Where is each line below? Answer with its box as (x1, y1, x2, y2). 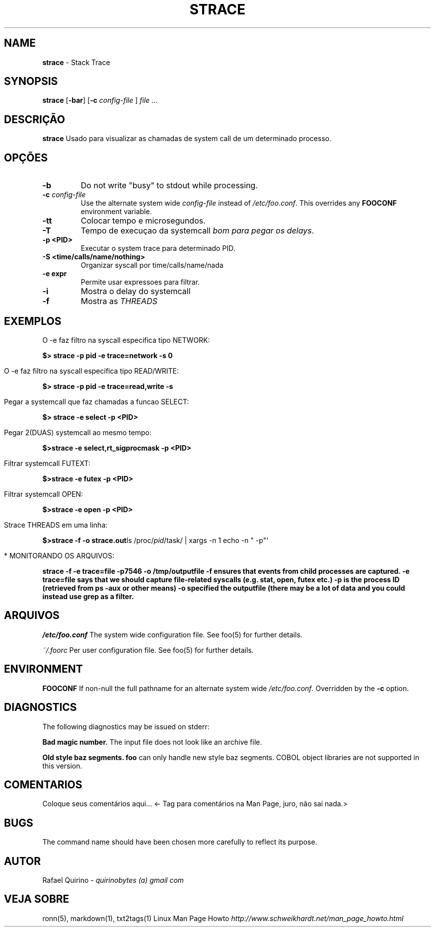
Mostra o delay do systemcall (80, 286, 191, 297)
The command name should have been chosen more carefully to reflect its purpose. (42, 838, 317, 847)
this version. (42, 761, 82, 770)
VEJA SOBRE (4, 893, 70, 906)
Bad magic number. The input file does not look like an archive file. (42, 737, 262, 746)
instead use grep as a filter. (42, 592, 134, 601)
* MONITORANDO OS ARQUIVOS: (4, 551, 114, 560)
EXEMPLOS (4, 314, 62, 327)
